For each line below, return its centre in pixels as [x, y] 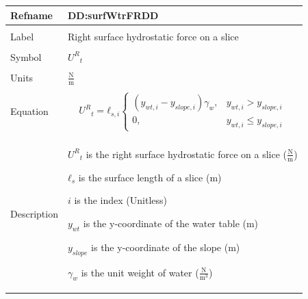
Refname [31, 15]
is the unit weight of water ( [140, 272]
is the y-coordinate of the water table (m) [171, 223]
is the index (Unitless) [121, 200]
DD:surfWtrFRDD [113, 15]
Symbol [26, 56]
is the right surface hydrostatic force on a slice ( [186, 154]
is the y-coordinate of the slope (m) [166, 247]
